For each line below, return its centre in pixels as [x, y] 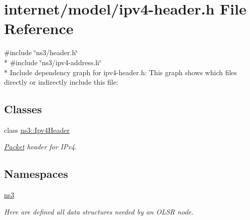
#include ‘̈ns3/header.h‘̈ [41, 52]
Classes [23, 109]
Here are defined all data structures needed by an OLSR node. [99, 211]
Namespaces [36, 174]
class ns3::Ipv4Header [37, 130]
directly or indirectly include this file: [61, 82]
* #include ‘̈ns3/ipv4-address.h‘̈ [53, 62]
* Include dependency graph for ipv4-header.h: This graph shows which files [120, 72]
